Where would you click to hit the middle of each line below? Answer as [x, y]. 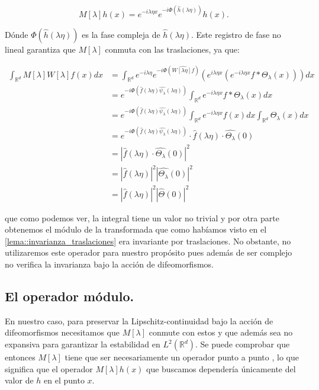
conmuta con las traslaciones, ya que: [172, 49]
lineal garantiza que [40, 49]
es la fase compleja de [121, 34]
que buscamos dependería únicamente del [221, 368]
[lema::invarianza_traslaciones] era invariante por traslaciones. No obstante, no [148, 241]
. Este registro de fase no [236, 34]
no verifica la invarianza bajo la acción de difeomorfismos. [109, 264]
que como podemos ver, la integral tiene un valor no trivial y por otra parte [142, 217]
